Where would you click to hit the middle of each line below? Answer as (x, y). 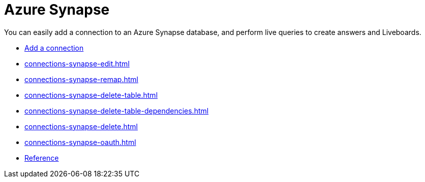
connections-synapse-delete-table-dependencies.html (117, 111)
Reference (42, 158)
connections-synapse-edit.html (77, 63)
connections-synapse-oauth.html (80, 142)
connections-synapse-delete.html (81, 126)
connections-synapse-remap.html (81, 79)
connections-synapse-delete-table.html (91, 95)
